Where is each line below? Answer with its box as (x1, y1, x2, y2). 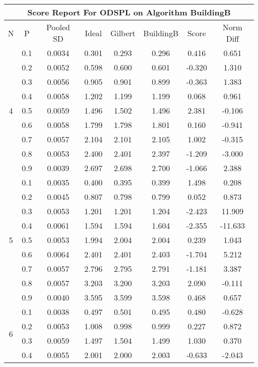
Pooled (46, 21, 70, 33)
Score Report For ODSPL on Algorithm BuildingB (27, 6, 231, 18)
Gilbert (110, 27, 135, 39)
